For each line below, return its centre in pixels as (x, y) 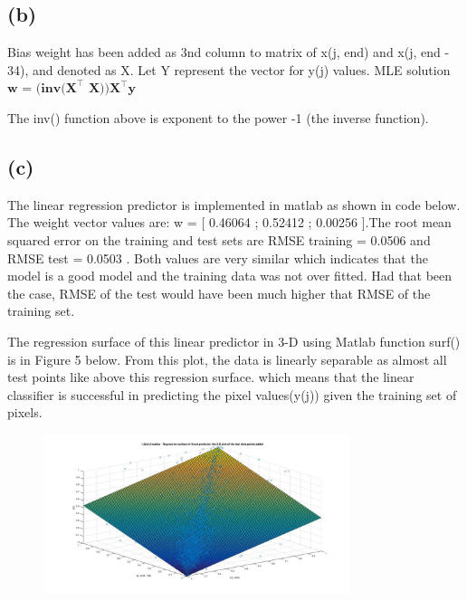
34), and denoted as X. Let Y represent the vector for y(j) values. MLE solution (229, 69)
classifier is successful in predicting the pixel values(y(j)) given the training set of (232, 394)
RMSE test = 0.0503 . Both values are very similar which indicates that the (218, 258)
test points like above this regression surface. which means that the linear (211, 377)
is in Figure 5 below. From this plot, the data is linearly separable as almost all (227, 359)
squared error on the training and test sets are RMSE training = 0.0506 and (219, 239)
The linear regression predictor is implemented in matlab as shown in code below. (234, 204)
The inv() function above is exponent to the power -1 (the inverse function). (218, 117)
